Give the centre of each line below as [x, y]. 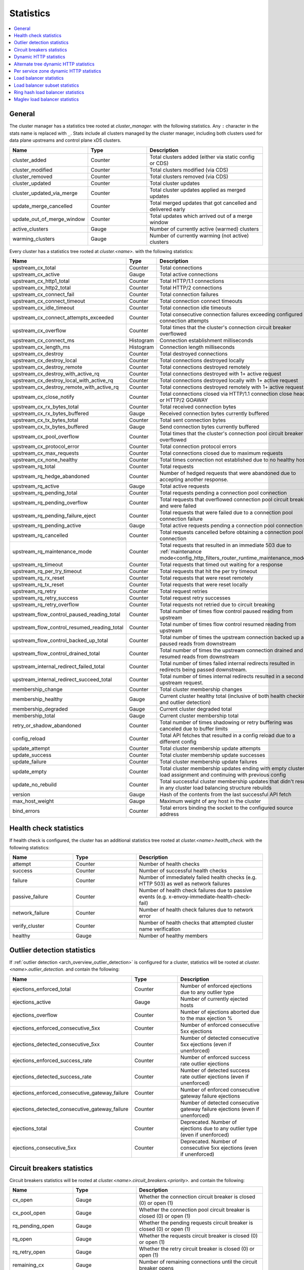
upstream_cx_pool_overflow [46, 436]
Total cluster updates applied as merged [198, 189]
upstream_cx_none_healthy [45, 460]
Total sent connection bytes [193, 420]
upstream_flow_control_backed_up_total [60, 640]
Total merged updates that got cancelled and [203, 203]
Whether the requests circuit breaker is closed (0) [198, 1236]
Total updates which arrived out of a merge [201, 216]
